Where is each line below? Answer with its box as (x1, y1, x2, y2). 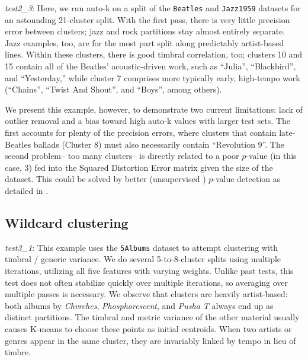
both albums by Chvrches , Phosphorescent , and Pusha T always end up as (5, 299, 274, 311)
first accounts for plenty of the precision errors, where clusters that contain (5, 126, 277, 138)
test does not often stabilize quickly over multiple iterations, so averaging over (5, 276, 288, 288)
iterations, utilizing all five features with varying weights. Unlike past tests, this (5, 265, 294, 277)
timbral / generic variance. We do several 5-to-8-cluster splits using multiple (5, 253, 281, 265)
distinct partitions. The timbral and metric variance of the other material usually (5, 311, 300, 323)
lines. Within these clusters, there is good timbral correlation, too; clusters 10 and (5, 48, 303, 60)
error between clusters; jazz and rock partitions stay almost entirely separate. (5, 25, 285, 37)
